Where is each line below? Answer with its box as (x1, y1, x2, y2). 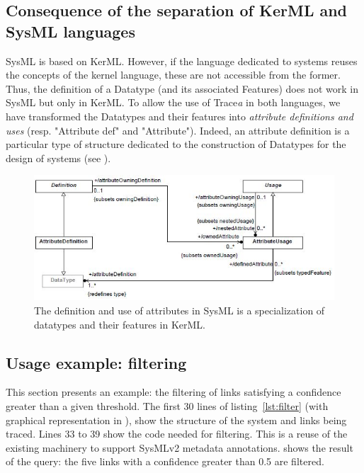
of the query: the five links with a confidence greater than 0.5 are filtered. (6, 454, 324, 469)
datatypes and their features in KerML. (34, 317, 205, 331)
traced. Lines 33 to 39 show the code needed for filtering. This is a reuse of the (6, 426, 348, 441)
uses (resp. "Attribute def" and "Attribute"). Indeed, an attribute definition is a (6, 122, 350, 137)
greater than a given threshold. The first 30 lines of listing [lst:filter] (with (6, 399, 329, 414)
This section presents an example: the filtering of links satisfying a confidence (6, 384, 341, 399)
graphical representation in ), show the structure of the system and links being (6, 412, 347, 427)
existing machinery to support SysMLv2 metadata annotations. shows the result (6, 440, 353, 455)
